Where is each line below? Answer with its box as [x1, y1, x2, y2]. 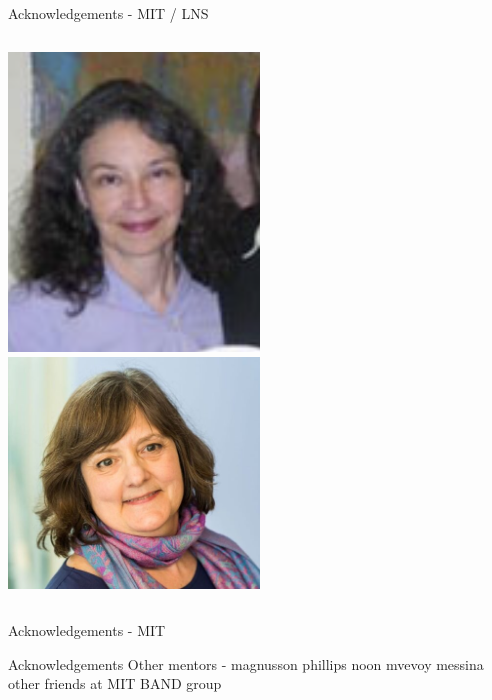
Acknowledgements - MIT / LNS [8, 3, 209, 23]
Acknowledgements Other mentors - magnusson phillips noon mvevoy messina [8, 653, 484, 674]
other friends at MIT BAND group [8, 673, 222, 694]
